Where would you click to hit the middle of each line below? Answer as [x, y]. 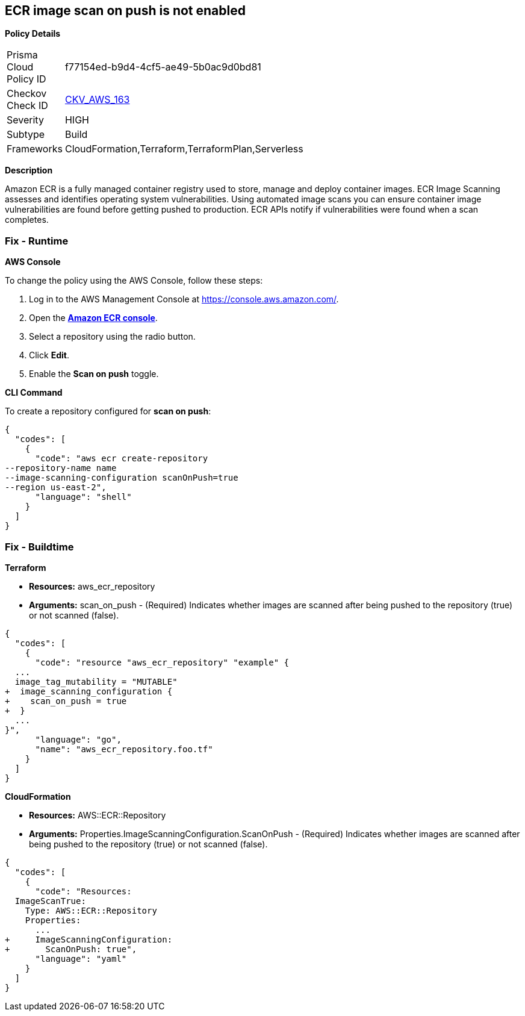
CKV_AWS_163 [97, 100]
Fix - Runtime [37, 241]
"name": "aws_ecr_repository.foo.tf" [124, 749]
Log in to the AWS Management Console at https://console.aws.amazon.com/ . [184, 299]
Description [29, 170]
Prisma [22, 55]
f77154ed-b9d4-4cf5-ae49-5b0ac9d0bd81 [163, 67]
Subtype [26, 135]
